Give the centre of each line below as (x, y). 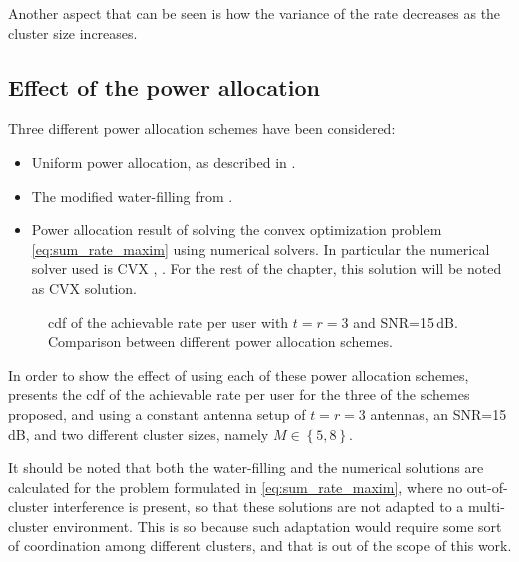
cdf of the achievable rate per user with (168, 321)
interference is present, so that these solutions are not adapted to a (258, 506)
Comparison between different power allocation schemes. (220, 341)
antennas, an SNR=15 (438, 413)
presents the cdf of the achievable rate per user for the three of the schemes (239, 394)
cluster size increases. (73, 32)
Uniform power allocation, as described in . (163, 161)
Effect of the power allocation (164, 86)
